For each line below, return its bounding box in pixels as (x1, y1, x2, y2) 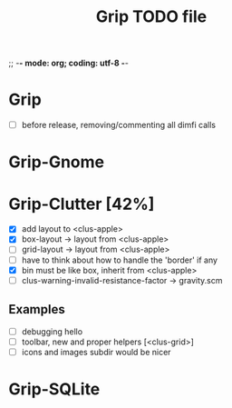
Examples (8, 302, 65, 317)
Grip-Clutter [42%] (8, 194, 155, 214)
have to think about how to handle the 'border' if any (21, 254, 218, 265)
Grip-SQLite (8, 379, 101, 399)
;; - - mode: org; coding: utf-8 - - (8, 57, 129, 69)
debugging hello (21, 325, 83, 337)
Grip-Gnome (8, 152, 105, 173)
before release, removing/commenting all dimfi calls (21, 120, 217, 131)
